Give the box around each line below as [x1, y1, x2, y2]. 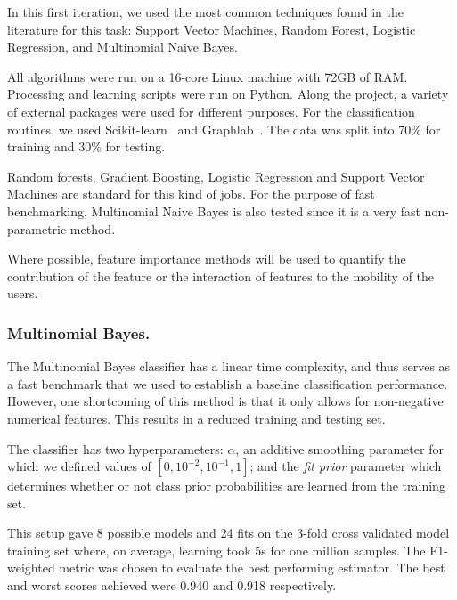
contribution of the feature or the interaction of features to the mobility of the [7, 266, 435, 285]
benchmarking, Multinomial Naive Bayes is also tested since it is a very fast [7, 201, 420, 220]
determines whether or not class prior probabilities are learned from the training [7, 476, 445, 495]
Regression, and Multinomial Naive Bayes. [7, 37, 238, 56]
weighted [7, 558, 55, 577]
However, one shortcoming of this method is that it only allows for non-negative [7, 392, 444, 410]
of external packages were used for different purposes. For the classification [7, 101, 415, 120]
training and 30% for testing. [7, 137, 166, 156]
